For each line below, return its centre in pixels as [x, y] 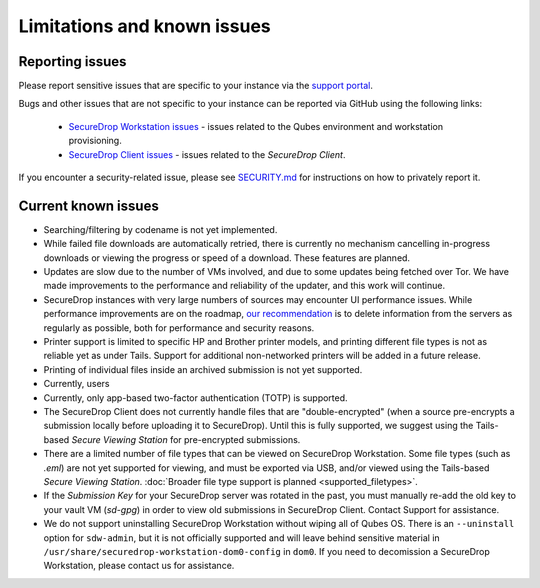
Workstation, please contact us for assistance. [139, 566]
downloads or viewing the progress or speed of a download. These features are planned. [226, 257]
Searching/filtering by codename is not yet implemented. [160, 229]
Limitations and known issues [145, 26]
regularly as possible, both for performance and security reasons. [179, 327]
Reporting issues [72, 61]
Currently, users [76, 384]
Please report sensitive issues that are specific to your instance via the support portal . [196, 86]
